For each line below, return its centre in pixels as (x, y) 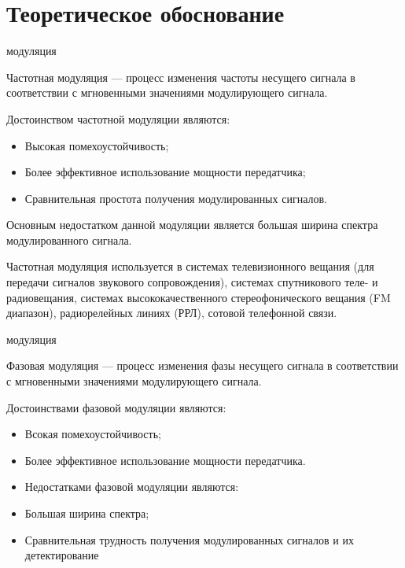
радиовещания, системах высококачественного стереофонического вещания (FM (199, 297)
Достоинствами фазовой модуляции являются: (116, 407)
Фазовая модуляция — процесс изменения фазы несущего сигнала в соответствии (202, 365)
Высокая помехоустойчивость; (97, 145)
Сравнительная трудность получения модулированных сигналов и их (189, 539)
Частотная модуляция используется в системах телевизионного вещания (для (190, 266)
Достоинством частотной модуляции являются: (118, 118)
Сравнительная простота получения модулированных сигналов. (176, 198)
